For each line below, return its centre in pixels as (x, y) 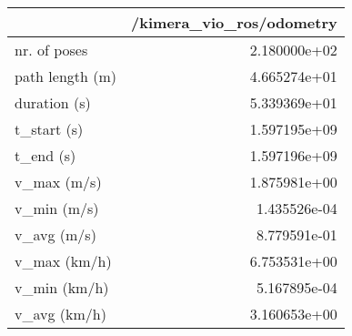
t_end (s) (45, 155)
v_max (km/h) (63, 261)
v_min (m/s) (57, 208)
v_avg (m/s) (55, 234)
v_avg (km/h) (60, 314)
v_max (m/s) (58, 182)
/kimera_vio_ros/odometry (234, 22)
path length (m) (66, 76)
